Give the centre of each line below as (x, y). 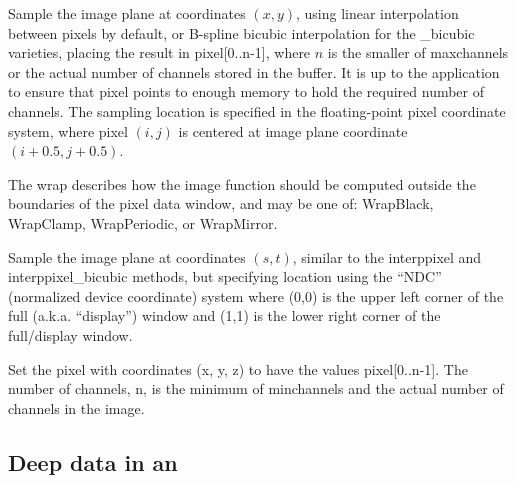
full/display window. (70, 334)
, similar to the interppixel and (387, 256)
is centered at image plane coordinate (293, 130)
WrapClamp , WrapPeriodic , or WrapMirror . (143, 222)
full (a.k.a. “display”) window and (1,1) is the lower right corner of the (224, 315)
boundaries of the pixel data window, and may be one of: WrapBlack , (221, 203)
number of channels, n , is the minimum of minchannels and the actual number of (256, 388)
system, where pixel (68, 130)
